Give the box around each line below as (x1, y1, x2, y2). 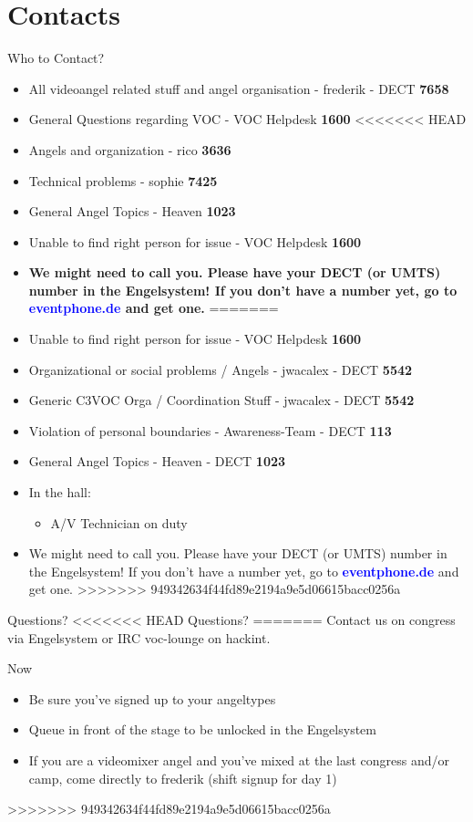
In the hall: (28, 483, 91, 502)
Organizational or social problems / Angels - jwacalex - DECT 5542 (28, 359, 413, 379)
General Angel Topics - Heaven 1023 (28, 202, 236, 221)
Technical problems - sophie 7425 (28, 171, 218, 190)
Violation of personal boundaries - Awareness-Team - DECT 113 (28, 421, 392, 440)
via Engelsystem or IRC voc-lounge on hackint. (7, 628, 271, 647)
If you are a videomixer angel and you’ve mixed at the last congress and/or (28, 750, 449, 769)
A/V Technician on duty (50, 513, 188, 532)
